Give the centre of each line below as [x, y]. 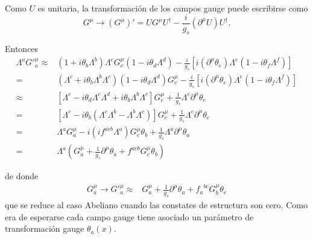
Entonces [22, 49]
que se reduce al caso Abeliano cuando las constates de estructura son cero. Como [156, 205]
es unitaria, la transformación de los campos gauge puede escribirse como [173, 8]
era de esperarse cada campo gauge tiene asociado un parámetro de [129, 216]
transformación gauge [45, 228]
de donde [22, 176]
